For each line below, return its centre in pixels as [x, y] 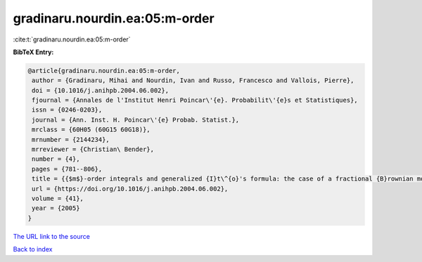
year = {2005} [56, 208]
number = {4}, [56, 159]
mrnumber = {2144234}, [71, 139]
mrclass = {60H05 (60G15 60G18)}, [91, 130]
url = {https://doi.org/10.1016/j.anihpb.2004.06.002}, [130, 189]
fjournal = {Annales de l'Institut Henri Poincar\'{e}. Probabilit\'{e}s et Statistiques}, [195, 100]
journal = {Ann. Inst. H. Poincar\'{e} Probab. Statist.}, [136, 120]
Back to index [33, 249]
